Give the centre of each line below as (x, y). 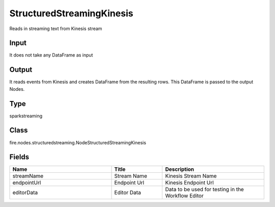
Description (180, 169)
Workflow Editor (184, 196)
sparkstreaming (26, 116)
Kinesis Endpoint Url (189, 183)
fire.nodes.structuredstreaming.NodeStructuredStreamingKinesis (78, 142)
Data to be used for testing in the (204, 190)
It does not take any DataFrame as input (51, 55)
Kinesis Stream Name (191, 176)
